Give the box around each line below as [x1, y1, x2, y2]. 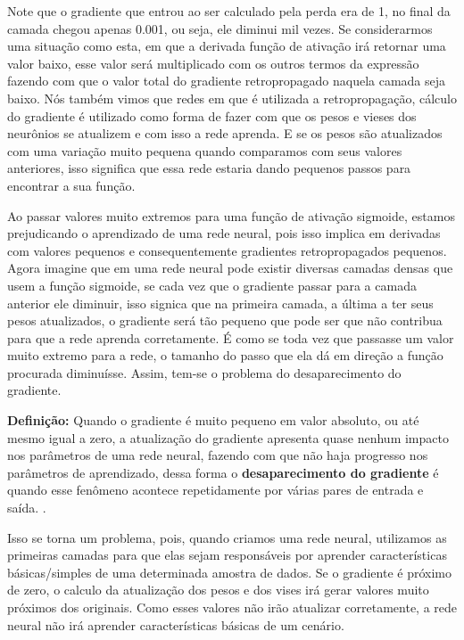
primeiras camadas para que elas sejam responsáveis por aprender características [7, 546, 447, 564]
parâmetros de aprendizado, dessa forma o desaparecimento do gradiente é [7, 463, 439, 481]
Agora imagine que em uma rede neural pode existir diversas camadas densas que [7, 258, 453, 277]
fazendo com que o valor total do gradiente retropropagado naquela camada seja [7, 71, 446, 90]
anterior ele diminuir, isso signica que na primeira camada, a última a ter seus [7, 293, 434, 312]
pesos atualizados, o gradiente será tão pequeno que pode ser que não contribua [7, 311, 443, 330]
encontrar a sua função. [7, 176, 136, 194]
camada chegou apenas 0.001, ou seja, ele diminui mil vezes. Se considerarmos [7, 19, 433, 37]
